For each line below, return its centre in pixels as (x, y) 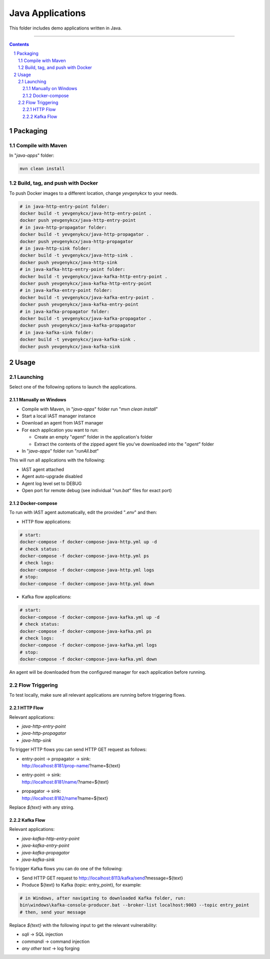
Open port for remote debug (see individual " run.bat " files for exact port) (97, 490)
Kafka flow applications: (46, 597)
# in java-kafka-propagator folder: (65, 311)
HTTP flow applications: (46, 522)
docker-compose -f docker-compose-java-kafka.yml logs (88, 645)
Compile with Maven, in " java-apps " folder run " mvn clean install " (90, 409)
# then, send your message (53, 912)
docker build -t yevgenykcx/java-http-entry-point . (86, 213)
